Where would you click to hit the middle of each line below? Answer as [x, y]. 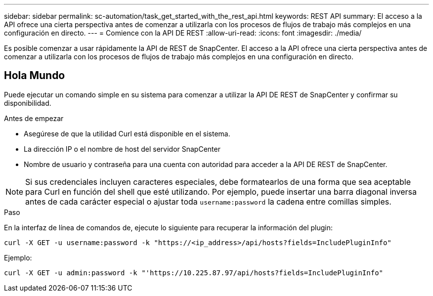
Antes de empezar [34, 118]
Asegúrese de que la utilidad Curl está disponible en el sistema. [127, 133]
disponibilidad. [28, 103]
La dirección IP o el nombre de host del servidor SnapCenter [122, 149]
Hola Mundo [35, 76]
